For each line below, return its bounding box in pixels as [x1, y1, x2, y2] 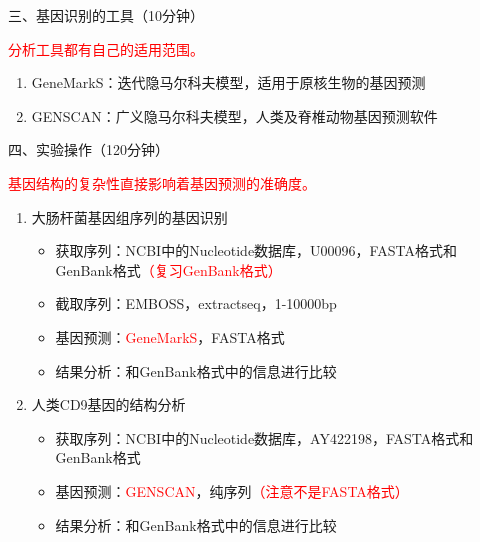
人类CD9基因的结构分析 [31, 394, 186, 415]
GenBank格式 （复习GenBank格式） [55, 259, 282, 280]
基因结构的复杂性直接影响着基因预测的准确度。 [8, 172, 316, 193]
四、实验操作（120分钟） [8, 139, 169, 160]
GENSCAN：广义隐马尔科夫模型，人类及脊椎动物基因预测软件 [31, 105, 438, 126]
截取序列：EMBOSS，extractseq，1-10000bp [55, 293, 337, 314]
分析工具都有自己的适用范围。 [8, 38, 204, 59]
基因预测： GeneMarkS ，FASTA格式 [55, 326, 285, 347]
